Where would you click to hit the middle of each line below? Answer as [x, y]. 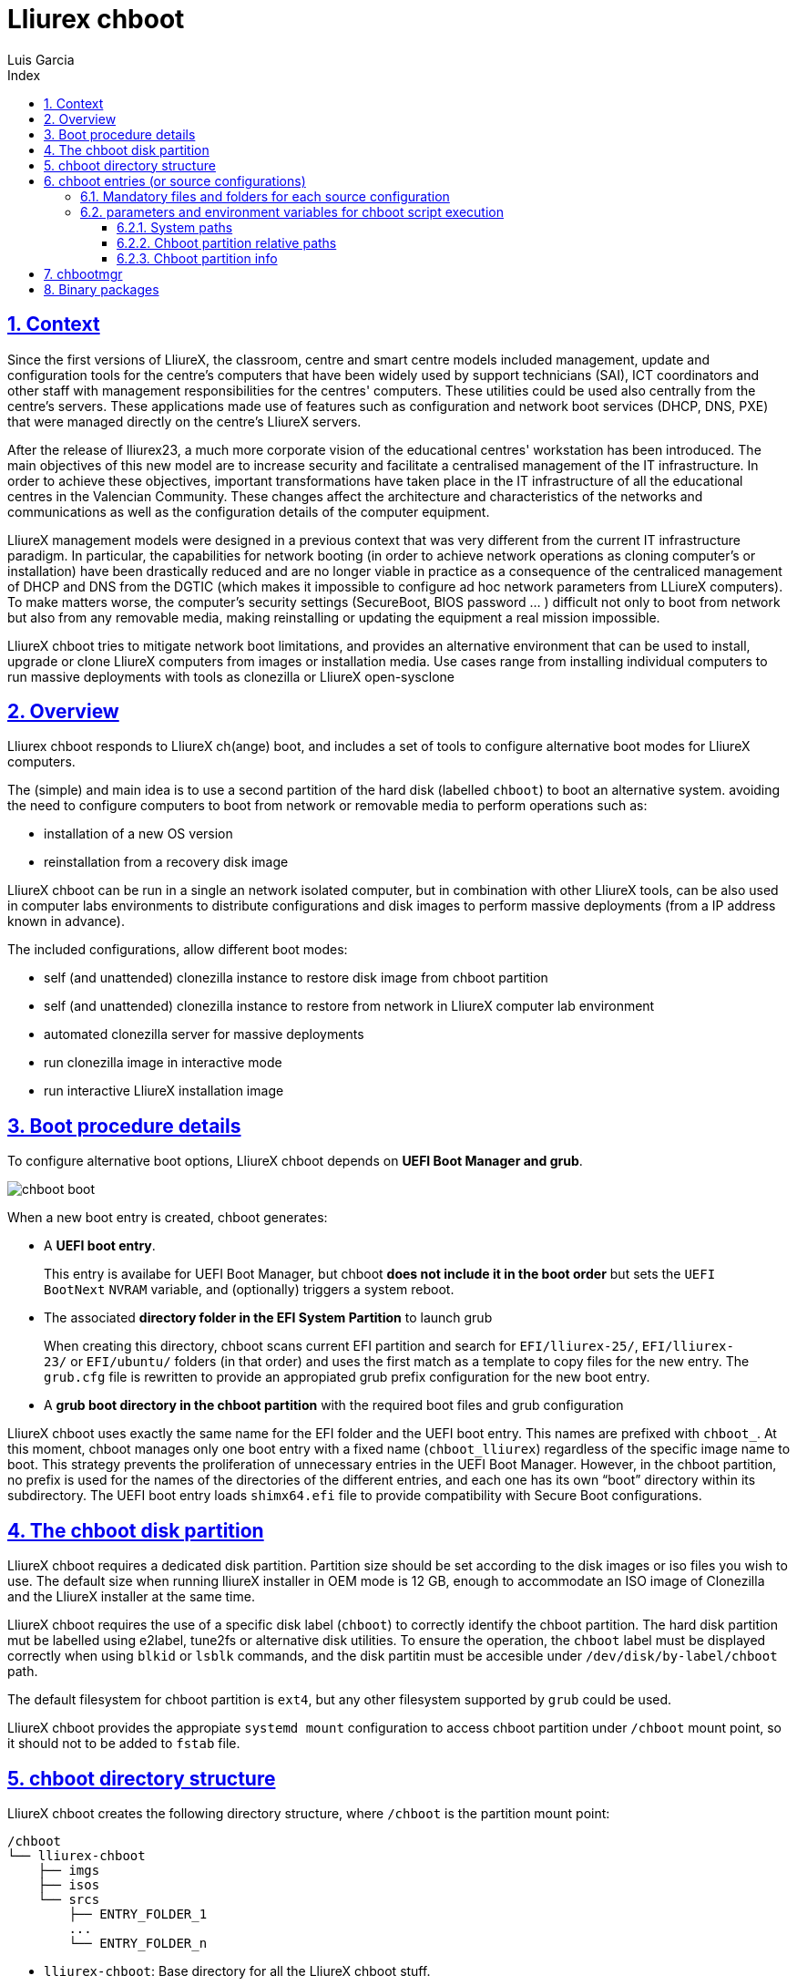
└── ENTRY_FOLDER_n [138, 1943]
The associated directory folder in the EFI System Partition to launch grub [268, 1318]
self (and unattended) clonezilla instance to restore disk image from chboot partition [296, 978]
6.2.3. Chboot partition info [197, 258]
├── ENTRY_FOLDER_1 [138, 1914]
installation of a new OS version [138, 834]
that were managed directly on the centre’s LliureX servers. [184, 421]
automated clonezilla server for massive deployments [204, 1034]
